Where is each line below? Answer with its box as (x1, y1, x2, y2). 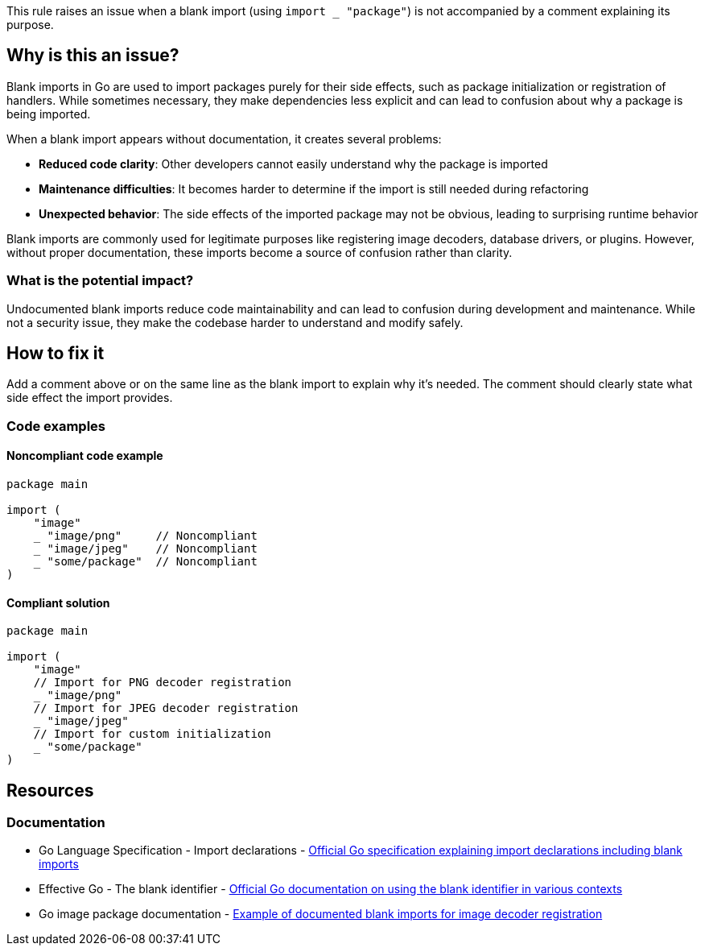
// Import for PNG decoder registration (33, 676, 292, 689)
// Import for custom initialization (33, 727, 271, 741)
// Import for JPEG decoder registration (33, 702, 299, 715)
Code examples (6, 417, 106, 434)
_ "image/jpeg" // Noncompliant (33, 542, 258, 556)
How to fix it (6, 343, 105, 364)
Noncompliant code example (6, 449, 163, 463)
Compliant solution (6, 595, 110, 610)
